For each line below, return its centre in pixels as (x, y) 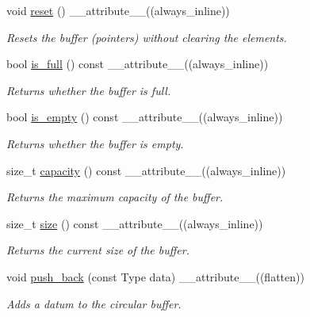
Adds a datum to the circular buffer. (94, 303)
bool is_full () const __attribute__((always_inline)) (138, 64)
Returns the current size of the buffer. (98, 250)
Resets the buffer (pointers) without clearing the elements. (147, 37)
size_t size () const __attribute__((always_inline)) (135, 223)
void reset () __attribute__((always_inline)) (118, 10)
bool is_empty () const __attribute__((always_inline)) (145, 117)
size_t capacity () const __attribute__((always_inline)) (146, 170)
